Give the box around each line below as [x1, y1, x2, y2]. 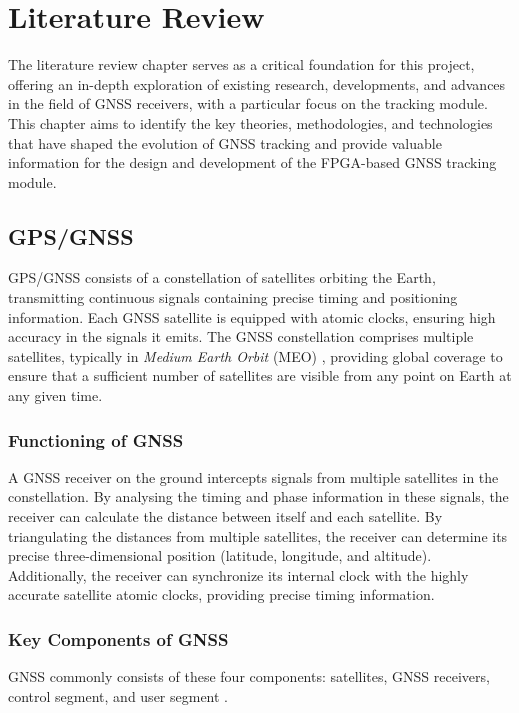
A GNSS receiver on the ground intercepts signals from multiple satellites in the [8, 466, 499, 487]
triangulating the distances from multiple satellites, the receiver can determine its [8, 525, 508, 546]
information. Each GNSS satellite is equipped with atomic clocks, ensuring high [8, 306, 496, 327]
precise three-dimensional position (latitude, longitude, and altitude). [8, 545, 432, 566]
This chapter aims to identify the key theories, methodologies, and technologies [8, 112, 493, 133]
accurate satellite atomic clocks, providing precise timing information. [8, 584, 435, 605]
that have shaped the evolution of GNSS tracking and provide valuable [8, 132, 442, 153]
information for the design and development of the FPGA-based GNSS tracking [8, 152, 497, 173]
